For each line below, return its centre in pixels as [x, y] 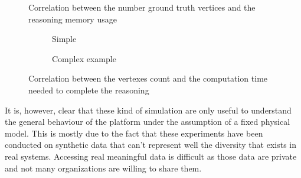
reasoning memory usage [73, 19]
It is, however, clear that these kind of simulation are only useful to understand [148, 110]
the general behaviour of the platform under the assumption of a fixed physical [148, 122]
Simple [64, 39]
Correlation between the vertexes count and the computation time [148, 78]
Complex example [84, 58]
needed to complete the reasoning [89, 90]
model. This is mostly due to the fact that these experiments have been [134, 133]
